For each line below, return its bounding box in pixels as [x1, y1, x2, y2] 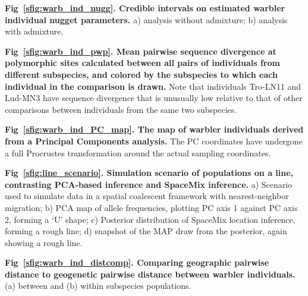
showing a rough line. [5, 236, 83, 248]
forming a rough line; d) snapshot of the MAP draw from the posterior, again [5, 225, 287, 237]
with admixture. [5, 25, 64, 37]
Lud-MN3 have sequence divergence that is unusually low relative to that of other [5, 92, 303, 104]
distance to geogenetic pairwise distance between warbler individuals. [5, 267, 296, 280]
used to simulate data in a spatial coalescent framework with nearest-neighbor [5, 190, 289, 202]
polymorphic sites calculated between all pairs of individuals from [5, 56, 280, 69]
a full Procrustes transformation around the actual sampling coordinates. [5, 146, 271, 159]
